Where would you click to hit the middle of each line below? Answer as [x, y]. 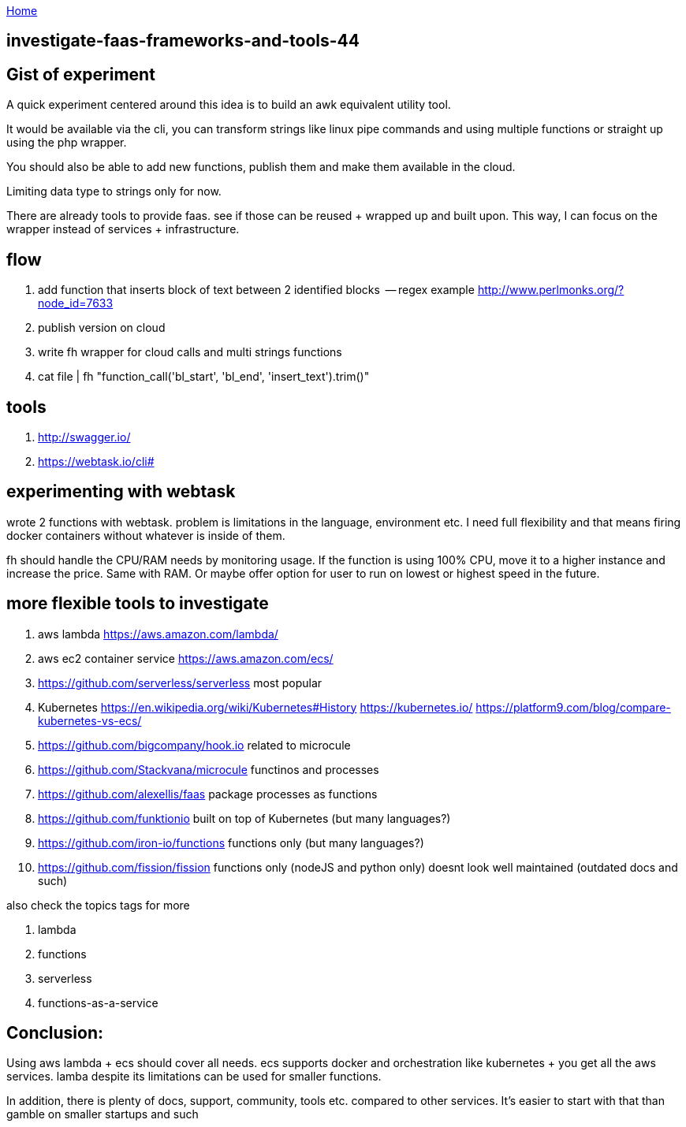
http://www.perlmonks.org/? [551, 290]
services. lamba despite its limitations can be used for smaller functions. [194, 1077]
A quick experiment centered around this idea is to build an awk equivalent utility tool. [229, 105]
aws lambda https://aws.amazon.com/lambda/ [158, 634]
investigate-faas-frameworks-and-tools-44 [183, 41]
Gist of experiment [81, 74]
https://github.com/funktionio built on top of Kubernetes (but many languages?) [244, 818]
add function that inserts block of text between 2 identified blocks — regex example [256, 290]
